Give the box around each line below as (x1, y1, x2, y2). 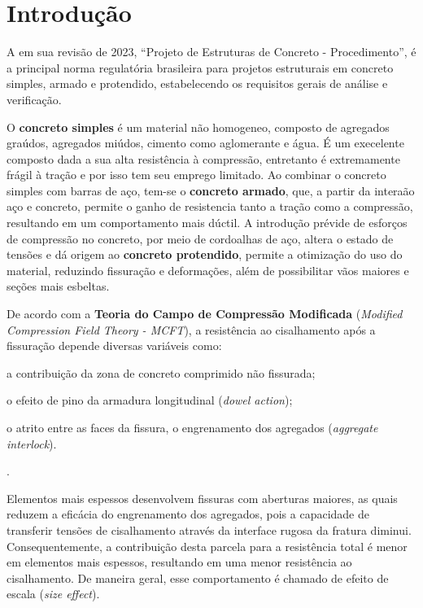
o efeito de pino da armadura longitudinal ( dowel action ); (7, 391, 293, 409)
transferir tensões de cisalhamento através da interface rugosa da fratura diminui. (7, 521, 412, 538)
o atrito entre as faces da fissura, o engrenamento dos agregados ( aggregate (7, 419, 378, 435)
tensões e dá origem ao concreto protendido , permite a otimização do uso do (7, 246, 403, 263)
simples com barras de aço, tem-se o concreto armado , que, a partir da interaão (7, 182, 415, 199)
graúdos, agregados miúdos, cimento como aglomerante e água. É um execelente (7, 134, 404, 151)
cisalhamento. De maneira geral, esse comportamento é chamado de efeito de (7, 569, 389, 586)
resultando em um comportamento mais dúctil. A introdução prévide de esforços (7, 214, 408, 231)
